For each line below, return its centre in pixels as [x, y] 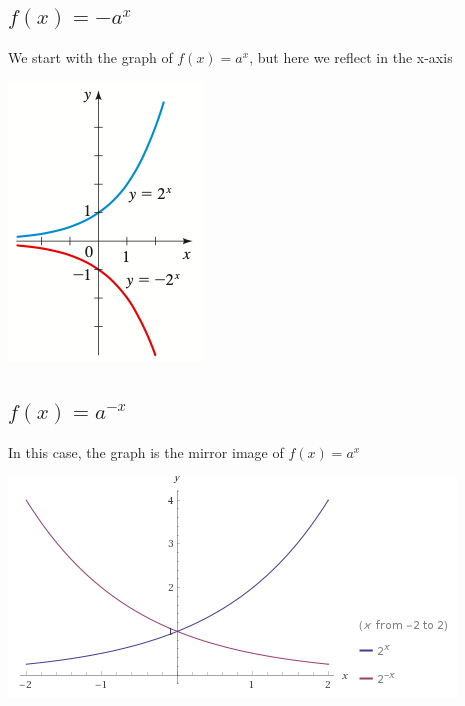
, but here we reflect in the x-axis [351, 57]
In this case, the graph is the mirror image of [146, 451]
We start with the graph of [90, 57]
